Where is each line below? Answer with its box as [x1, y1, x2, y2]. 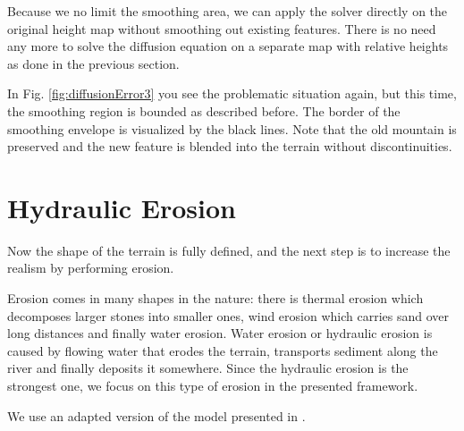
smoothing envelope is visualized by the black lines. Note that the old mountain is [7, 119, 457, 138]
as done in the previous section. [7, 54, 180, 72]
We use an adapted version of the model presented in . [7, 406, 306, 425]
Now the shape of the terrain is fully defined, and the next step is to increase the [7, 241, 451, 259]
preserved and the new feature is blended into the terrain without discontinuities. [7, 137, 452, 156]
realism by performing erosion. [7, 258, 174, 277]
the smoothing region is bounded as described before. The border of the [7, 101, 401, 120]
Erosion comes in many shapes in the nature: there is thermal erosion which [7, 289, 424, 308]
